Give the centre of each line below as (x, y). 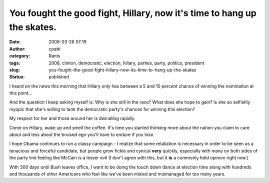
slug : (14, 69)
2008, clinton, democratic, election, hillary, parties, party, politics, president (126, 63)
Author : (17, 49)
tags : (15, 63)
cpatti (55, 49)
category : (20, 56)
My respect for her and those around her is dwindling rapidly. (72, 118)
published (59, 77)
